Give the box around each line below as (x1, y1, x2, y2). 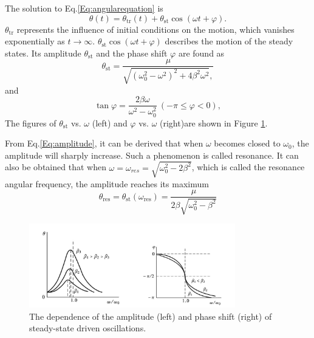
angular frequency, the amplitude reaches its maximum (5, 177, 209, 190)
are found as (178, 46, 225, 59)
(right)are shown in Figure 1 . (160, 116, 268, 129)
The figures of (5, 116, 56, 129)
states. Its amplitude (5, 46, 81, 59)
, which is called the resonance (191, 160, 305, 173)
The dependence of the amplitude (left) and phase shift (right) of (29, 309, 272, 322)
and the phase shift (96, 46, 168, 59)
